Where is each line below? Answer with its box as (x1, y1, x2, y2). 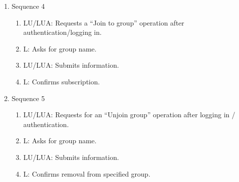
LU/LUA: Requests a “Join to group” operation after (23, 17, 184, 27)
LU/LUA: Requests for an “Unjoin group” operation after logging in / (23, 109, 236, 120)
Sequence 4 (11, 1, 45, 11)
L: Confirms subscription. (23, 76, 100, 86)
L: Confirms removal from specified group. (23, 168, 150, 179)
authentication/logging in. (23, 27, 102, 37)
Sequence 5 (11, 93, 45, 103)
